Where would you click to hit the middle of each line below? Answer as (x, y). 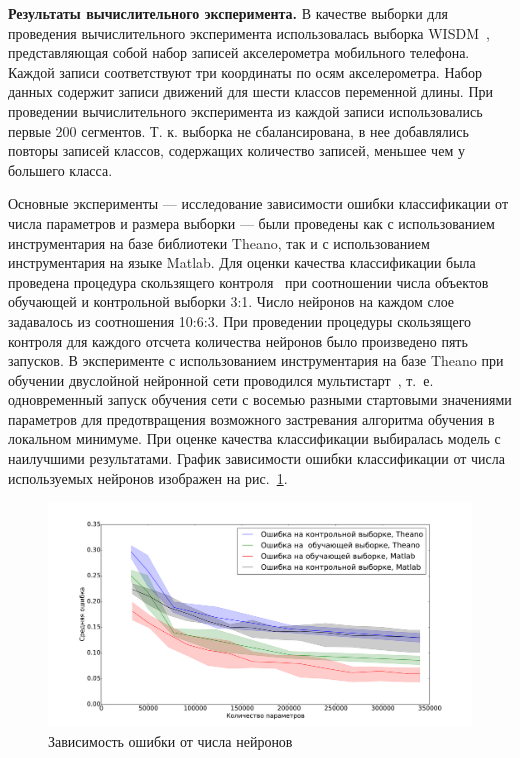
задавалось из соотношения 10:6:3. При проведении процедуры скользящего (240, 320)
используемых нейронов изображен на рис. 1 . (148, 477)
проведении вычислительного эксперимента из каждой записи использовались (245, 110)
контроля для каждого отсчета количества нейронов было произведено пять (238, 340)
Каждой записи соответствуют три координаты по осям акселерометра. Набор (245, 71)
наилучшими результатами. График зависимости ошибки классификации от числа (256, 458)
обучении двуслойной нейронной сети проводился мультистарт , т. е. (221, 379)
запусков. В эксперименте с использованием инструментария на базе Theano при (256, 360)
